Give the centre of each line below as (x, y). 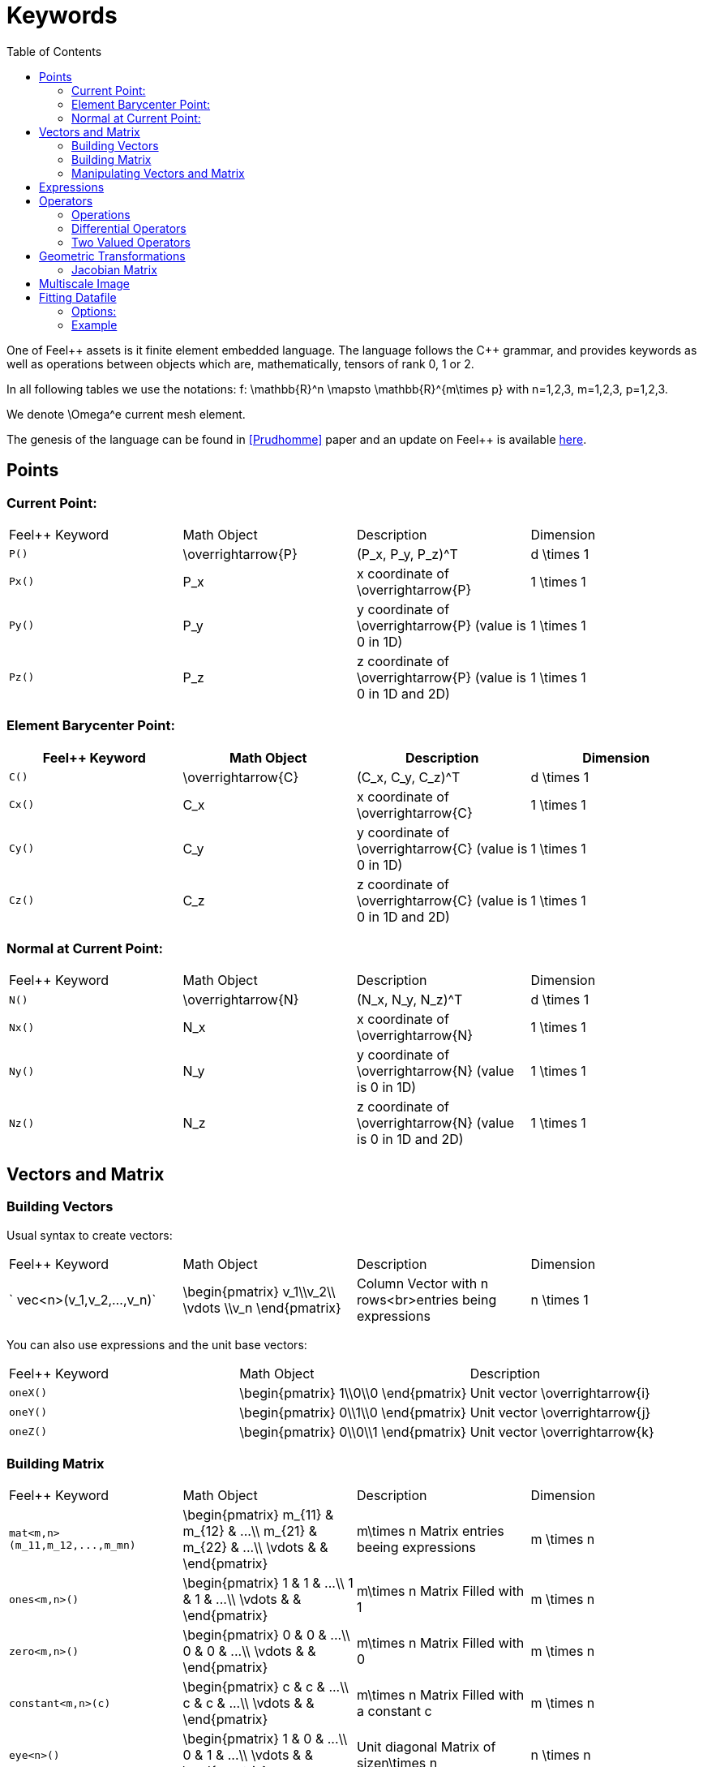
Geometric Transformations (112, 256)
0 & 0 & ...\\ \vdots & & (249, 1651)
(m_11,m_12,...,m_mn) (73, 1546)
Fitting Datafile (78, 297)
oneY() (28, 1412)
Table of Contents (54, 51)
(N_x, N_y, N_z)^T (410, 1000)
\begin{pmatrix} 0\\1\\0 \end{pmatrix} (353, 1412)
